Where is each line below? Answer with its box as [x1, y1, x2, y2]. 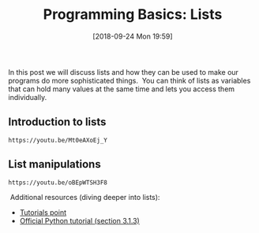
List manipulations [8, 157, 101, 171]
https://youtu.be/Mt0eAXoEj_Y [8, 136, 108, 144]
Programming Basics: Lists [43, 6, 223, 24]
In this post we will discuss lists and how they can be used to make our [8, 67, 239, 76]
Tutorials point [19, 207, 67, 217]
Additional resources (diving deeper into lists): [9, 192, 160, 202]
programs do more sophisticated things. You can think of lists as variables [8, 76, 251, 85]
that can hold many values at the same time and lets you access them [8, 84, 235, 94]
